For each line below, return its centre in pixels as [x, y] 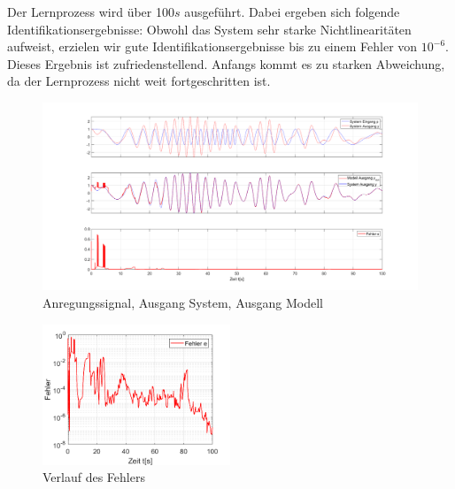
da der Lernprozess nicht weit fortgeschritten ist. [139, 81]
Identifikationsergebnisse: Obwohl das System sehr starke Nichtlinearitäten [209, 29]
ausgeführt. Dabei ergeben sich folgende [292, 11]
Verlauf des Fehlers [94, 477]
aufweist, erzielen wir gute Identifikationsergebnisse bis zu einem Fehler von [212, 46]
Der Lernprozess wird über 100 [91, 11]
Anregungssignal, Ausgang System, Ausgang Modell [183, 302]
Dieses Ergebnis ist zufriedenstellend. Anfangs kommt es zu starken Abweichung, [226, 63]
